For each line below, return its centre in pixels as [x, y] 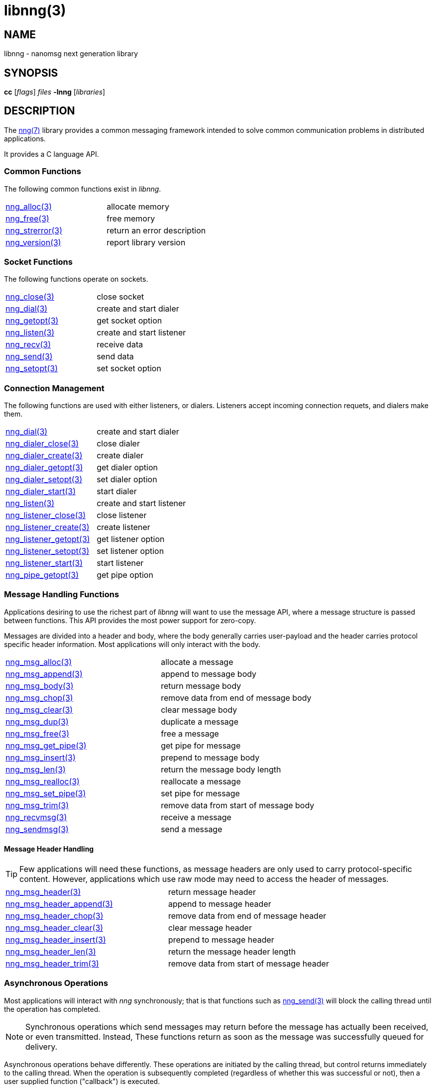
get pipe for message [201, 745]
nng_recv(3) [28, 345]
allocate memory [138, 206]
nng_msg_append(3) [44, 674]
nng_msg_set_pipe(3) [46, 793]
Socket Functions [38, 262]
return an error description [156, 230]
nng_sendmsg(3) [37, 829]
